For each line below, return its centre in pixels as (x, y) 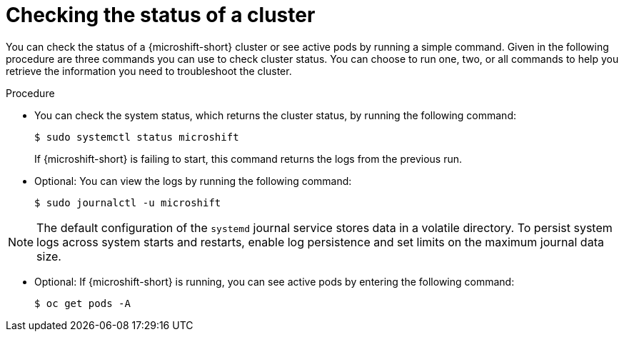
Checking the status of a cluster (161, 15)
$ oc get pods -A (82, 303)
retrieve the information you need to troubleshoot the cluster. (149, 71)
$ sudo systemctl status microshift (137, 137)
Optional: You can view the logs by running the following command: (193, 181)
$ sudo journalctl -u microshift (128, 202)
